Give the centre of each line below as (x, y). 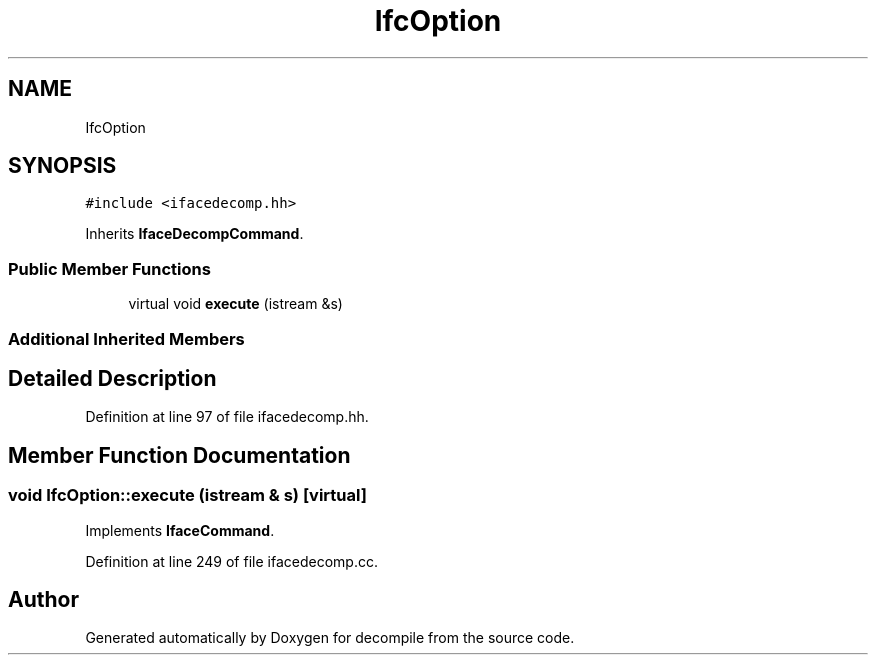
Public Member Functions (109, 268)
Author (43, 600)
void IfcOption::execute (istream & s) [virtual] (187, 495)
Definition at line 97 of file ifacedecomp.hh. (227, 417)
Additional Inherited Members (126, 338)
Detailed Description (112, 378)
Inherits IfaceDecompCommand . (194, 234)
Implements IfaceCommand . (180, 530)
